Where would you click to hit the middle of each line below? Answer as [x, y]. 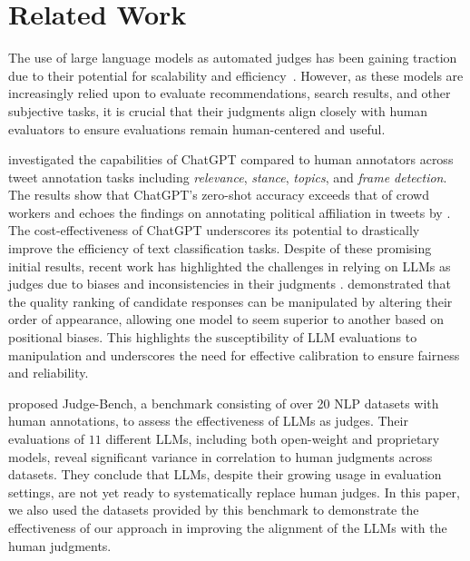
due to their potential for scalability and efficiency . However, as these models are [236, 75]
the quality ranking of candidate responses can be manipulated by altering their [230, 301]
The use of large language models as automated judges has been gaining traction [233, 58]
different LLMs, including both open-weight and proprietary [273, 438]
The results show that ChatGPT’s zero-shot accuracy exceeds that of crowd [219, 195]
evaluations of [47, 438]
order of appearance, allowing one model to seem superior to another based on [226, 319]
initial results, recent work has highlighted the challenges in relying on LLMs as [230, 266]
